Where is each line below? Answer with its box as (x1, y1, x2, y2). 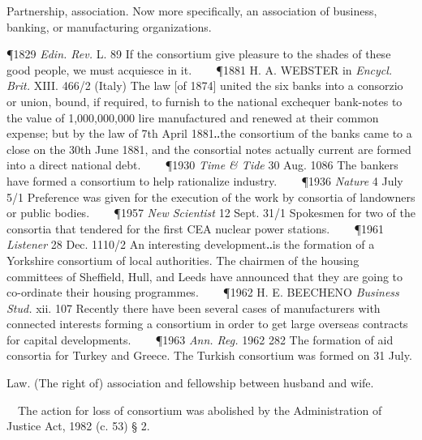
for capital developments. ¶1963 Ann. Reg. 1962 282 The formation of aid (6, 331, 394, 348)
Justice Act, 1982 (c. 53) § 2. (6, 417, 150, 434)
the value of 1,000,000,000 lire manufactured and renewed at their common (6, 109, 379, 126)
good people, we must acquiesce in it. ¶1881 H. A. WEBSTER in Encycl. (6, 61, 393, 78)
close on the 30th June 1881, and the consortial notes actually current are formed (6, 140, 411, 157)
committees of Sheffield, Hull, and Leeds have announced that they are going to (6, 267, 403, 284)
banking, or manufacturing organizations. (6, 18, 212, 35)
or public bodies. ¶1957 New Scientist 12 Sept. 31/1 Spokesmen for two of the (6, 204, 416, 221)
